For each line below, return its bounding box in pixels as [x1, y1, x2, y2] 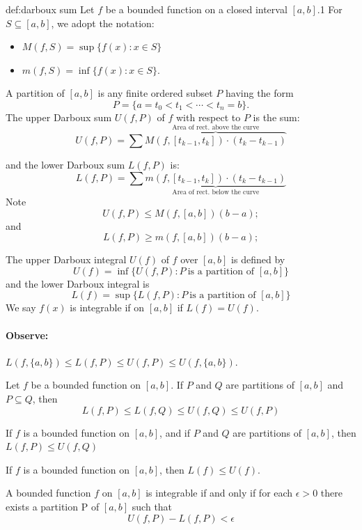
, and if [159, 425, 191, 439]
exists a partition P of [6, 499, 100, 513]
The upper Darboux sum [6, 109, 112, 124]
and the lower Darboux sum [6, 157, 125, 171]
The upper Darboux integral [6, 252, 127, 267]
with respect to [175, 109, 241, 124]
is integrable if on [70, 300, 144, 315]
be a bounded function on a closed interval [105, 2, 288, 16]
